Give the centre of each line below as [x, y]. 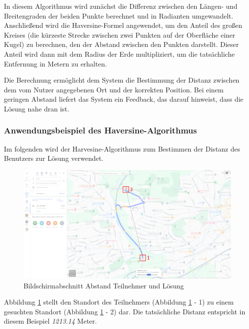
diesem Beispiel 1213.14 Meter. [50, 321]
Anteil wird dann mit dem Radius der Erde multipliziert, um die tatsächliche [119, 54]
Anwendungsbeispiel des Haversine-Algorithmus [101, 130]
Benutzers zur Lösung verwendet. [54, 158]
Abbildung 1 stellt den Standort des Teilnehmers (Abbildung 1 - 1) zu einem [119, 302]
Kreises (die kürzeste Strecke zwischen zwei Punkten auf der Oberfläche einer [120, 34]
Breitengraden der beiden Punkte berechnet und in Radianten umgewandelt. [119, 15]
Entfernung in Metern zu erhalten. [56, 63]
